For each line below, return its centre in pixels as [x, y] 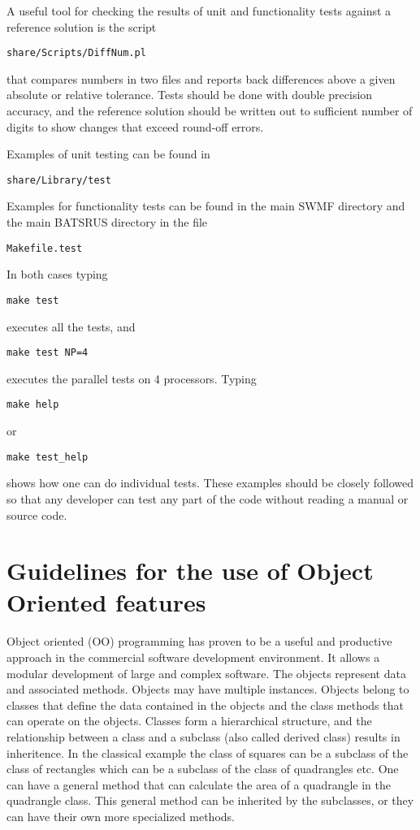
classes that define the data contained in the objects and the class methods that [205, 705]
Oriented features [106, 602]
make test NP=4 [48, 353]
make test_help [48, 457]
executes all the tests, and [71, 326]
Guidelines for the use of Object [190, 571]
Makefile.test [45, 248]
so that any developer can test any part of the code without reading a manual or [208, 498]
